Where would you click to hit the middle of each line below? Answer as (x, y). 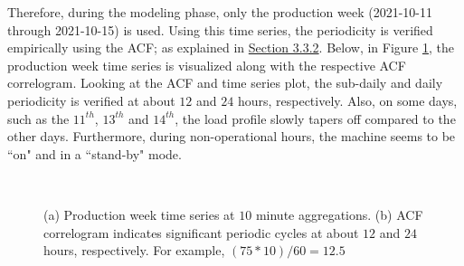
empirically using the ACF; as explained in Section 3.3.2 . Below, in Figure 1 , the (231, 47)
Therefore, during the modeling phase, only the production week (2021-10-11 (220, 12)
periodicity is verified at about (91, 100)
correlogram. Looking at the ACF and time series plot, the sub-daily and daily (225, 83)
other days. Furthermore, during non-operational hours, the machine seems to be (232, 136)
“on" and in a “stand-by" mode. (95, 153)
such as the (38, 118)
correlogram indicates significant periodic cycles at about (201, 232)
